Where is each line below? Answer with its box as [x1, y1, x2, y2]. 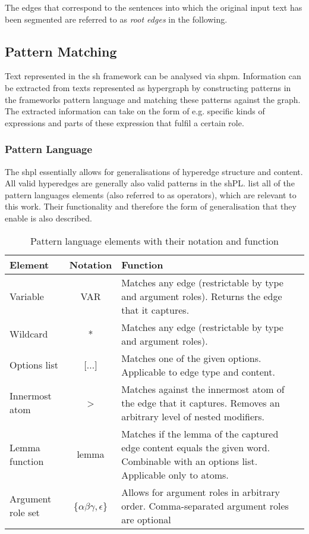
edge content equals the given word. [121, 440, 270, 454]
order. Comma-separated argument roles [121, 498, 289, 513]
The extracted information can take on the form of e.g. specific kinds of [5, 105, 265, 117]
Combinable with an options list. [121, 454, 258, 468]
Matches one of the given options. [121, 351, 261, 365]
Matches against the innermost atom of [121, 382, 285, 396]
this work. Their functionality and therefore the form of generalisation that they [5, 200, 297, 213]
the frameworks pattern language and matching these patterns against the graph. [5, 93, 301, 105]
